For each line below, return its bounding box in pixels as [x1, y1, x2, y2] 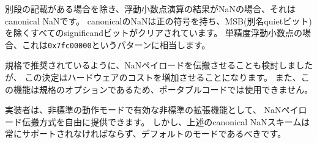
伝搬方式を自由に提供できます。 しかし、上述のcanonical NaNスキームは [21, 115, 310, 128]
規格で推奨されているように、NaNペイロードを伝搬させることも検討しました [5, 59, 313, 71]
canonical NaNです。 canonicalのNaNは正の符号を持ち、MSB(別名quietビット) [5, 14, 312, 27]
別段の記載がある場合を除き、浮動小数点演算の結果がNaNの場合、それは [5, 2, 296, 15]
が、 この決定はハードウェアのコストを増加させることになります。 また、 [5, 71, 301, 84]
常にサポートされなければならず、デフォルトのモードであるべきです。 [5, 127, 286, 140]
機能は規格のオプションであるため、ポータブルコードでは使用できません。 [13, 82, 313, 95]
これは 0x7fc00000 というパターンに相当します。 [21, 38, 211, 51]
